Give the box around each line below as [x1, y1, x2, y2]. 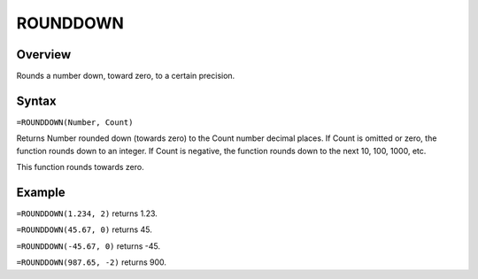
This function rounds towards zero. [16, 162, 145, 173]
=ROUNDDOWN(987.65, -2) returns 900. [16, 257, 167, 267]
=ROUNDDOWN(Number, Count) [16, 117, 134, 128]
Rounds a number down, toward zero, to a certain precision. [16, 71, 235, 81]
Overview [16, 47, 72, 62]
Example [16, 184, 66, 199]
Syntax [16, 93, 57, 108]
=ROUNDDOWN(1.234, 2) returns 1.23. [16, 208, 158, 219]
